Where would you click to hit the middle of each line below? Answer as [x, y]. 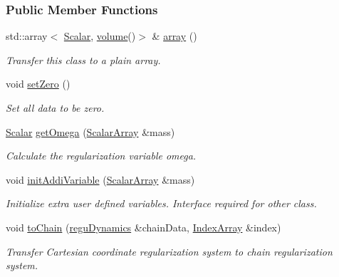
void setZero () [38, 84]
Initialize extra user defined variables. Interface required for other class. [161, 203]
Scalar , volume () [100, 36]
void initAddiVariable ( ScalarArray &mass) [100, 179]
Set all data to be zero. [55, 108]
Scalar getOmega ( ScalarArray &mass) [90, 131]
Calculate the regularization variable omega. [101, 156]
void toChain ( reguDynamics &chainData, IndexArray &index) [144, 227]
